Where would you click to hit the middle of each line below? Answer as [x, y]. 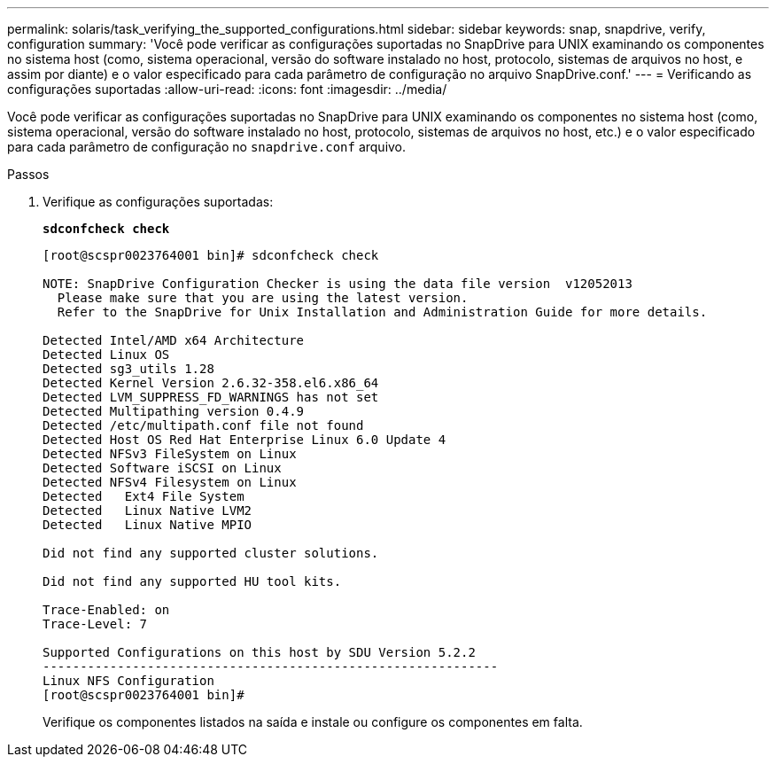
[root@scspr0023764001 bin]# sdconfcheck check [211, 255]
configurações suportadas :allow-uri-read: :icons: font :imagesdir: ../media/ [227, 89]
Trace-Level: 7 [95, 624]
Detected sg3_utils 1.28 [128, 369]
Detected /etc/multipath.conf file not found [203, 425]
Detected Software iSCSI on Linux [162, 468]
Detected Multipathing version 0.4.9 [174, 411]
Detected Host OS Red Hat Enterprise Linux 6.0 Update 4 [244, 440]
